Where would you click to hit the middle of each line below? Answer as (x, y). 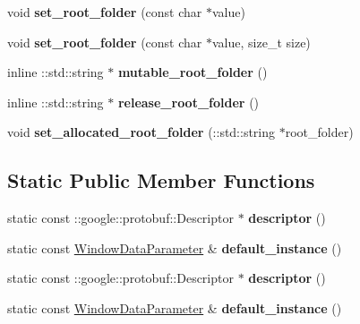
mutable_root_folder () (193, 72)
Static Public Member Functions (161, 180)
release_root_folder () (189, 102)
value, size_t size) (261, 42)
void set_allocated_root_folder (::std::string (141, 132)
